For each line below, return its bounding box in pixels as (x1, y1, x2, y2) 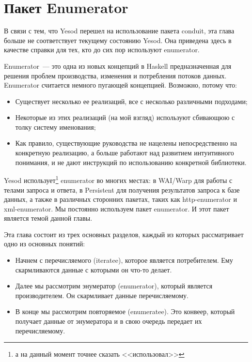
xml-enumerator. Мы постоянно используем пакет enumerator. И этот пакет (4, 203, 229, 213)
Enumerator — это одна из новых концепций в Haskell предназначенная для (4, 60, 232, 71)
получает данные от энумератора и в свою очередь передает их (15, 316, 202, 326)
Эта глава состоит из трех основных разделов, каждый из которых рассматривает (4, 229, 244, 239)
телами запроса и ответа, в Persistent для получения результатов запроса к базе (4, 184, 240, 195)
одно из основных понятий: (4, 239, 85, 249)
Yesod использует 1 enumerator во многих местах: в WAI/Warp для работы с (4, 174, 233, 185)
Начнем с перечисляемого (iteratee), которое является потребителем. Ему (15, 255, 233, 265)
